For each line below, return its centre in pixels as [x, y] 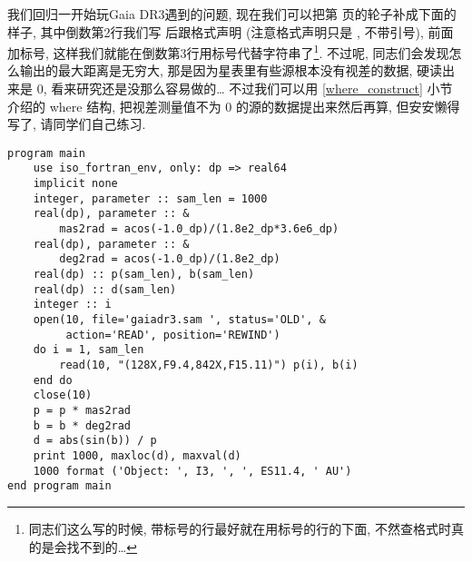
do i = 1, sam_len [88, 350]
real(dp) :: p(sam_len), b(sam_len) [144, 275]
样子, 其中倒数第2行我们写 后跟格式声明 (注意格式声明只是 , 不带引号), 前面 [231, 31]
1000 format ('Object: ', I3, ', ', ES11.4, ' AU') [192, 471]
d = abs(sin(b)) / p [95, 441]
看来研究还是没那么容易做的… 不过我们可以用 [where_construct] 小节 [252, 89]
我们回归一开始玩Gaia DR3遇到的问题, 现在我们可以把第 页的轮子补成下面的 [232, 14]
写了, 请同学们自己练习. [77, 124]
